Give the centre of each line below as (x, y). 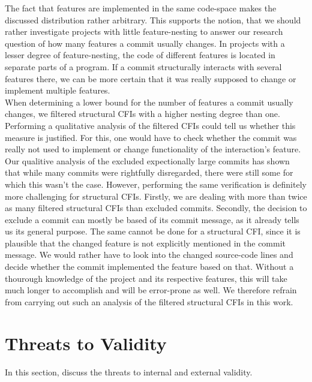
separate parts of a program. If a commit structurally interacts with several (143, 66)
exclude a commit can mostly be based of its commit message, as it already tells (152, 219)
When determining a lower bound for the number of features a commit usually (149, 102)
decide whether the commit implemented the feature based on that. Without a (149, 267)
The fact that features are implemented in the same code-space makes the (141, 8)
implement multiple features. (58, 90)
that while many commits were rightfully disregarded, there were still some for (149, 172)
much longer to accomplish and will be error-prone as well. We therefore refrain (151, 290)
